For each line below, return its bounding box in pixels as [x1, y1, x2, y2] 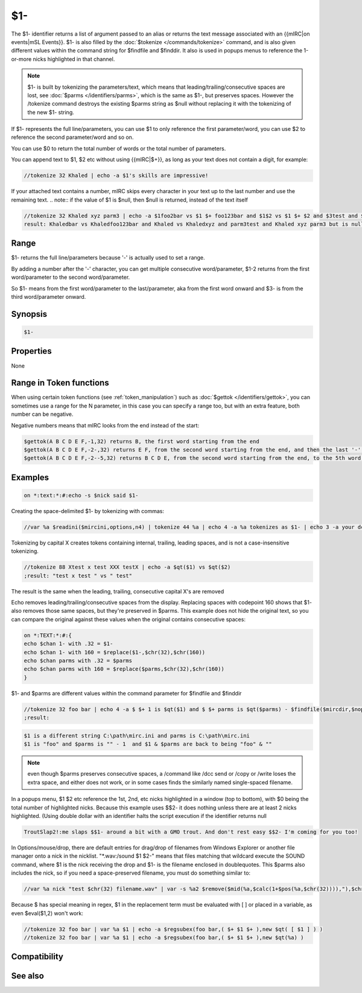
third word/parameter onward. [11, 293, 86, 301]
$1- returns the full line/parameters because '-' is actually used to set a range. [11, 254, 205, 261]
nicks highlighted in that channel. [33, 55, 115, 63]
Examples [11, 472, 49, 482]
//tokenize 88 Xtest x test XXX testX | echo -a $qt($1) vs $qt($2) [24, 564, 231, 570]
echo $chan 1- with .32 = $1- [24, 640, 113, 647]
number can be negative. [11, 410, 74, 418]
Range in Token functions [11, 378, 109, 388]
